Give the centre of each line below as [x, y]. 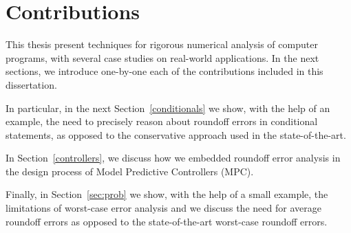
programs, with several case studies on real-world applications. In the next [162, 57]
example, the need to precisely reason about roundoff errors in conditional [162, 121]
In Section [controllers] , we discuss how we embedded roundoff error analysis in [173, 158]
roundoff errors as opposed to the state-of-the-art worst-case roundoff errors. [167, 221]
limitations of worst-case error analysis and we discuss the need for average [163, 208]
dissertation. [31, 84]
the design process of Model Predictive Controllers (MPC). [130, 171]
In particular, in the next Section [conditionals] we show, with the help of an [168, 108]
